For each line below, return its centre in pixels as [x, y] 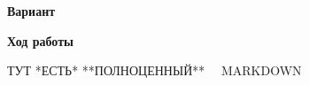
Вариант [31, 11]
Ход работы [40, 40]
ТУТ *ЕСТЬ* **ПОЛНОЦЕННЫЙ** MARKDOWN [154, 70]
